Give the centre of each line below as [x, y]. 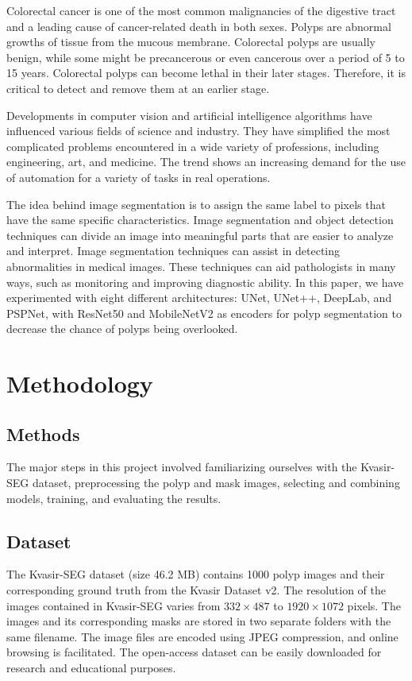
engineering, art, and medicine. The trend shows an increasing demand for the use [206, 162]
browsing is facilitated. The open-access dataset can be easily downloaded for [194, 652]
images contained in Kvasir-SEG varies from [114, 605]
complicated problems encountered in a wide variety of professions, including [193, 146]
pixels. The [374, 605]
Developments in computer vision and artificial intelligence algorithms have [189, 115]
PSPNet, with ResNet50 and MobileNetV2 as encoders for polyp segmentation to [204, 313]
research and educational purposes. [91, 667]
